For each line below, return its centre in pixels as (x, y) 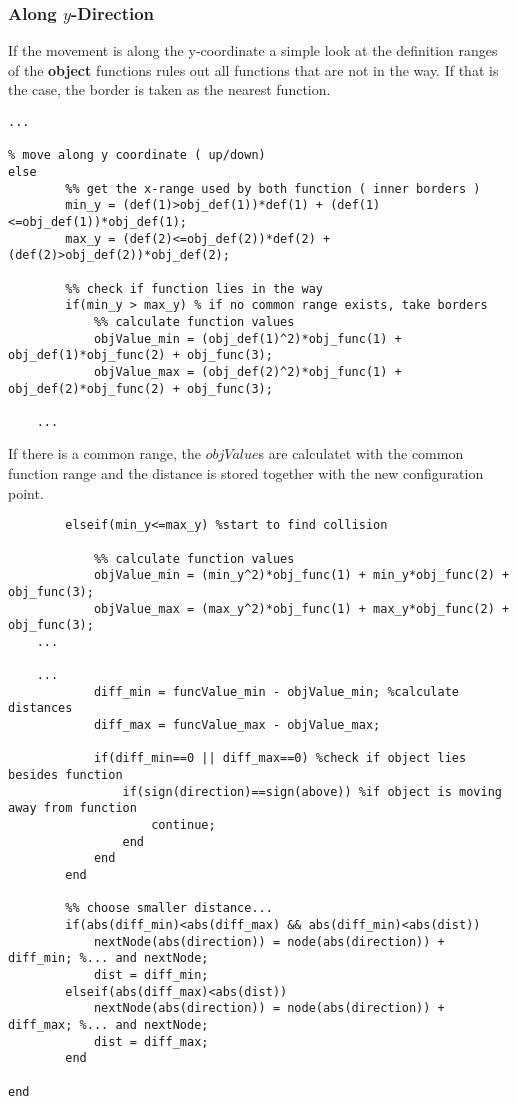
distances (40, 708)
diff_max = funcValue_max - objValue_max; (237, 725)
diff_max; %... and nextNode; (108, 1024)
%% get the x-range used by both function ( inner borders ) (273, 188)
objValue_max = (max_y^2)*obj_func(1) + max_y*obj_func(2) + (301, 608)
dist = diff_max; (151, 1041)
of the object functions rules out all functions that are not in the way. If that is (253, 69)
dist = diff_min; (151, 974)
